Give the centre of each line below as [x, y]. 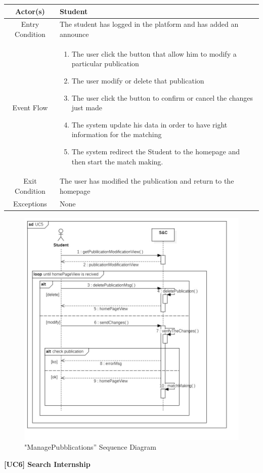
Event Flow [30, 107]
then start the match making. [117, 161]
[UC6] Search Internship [47, 464]
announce [74, 34]
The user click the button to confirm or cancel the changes [162, 97]
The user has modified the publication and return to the [147, 181]
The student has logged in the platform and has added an [149, 24]
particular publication [105, 63]
